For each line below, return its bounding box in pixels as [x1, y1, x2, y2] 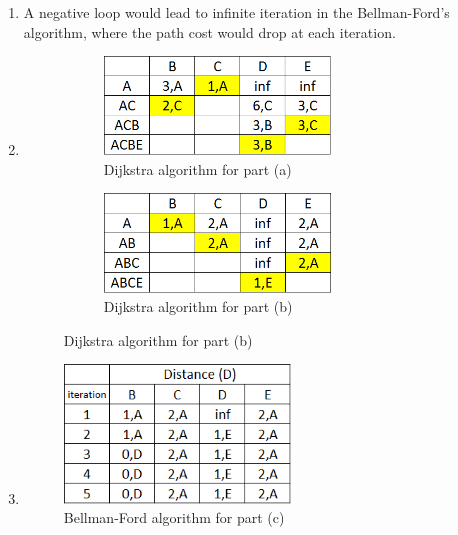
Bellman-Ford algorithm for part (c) [63, 507, 285, 528]
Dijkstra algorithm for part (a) [103, 158, 292, 179]
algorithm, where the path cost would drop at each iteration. [23, 21, 396, 42]
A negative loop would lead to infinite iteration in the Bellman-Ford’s [23, 2, 450, 22]
